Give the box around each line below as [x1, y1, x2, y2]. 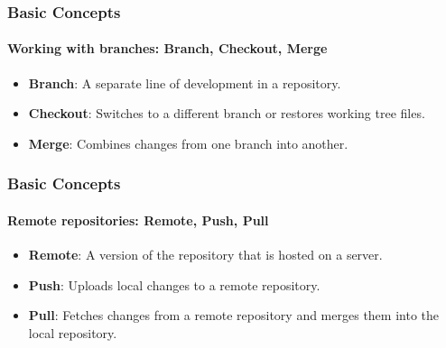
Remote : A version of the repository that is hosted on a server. [28, 245, 383, 264]
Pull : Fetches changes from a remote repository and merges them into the [28, 306, 439, 325]
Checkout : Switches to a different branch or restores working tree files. [28, 104, 425, 123]
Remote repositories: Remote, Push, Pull [7, 210, 269, 229]
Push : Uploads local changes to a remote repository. [28, 275, 321, 294]
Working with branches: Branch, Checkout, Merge [7, 39, 328, 58]
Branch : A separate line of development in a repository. [28, 73, 341, 92]
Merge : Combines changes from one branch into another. [28, 133, 348, 152]
